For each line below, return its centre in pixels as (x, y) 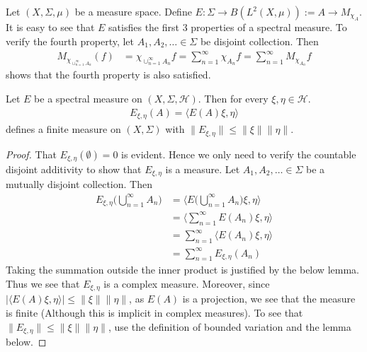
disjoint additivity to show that (74, 169)
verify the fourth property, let (70, 41)
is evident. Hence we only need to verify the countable (239, 154)
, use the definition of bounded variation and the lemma (230, 326)
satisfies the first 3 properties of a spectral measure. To (228, 27)
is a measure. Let (203, 169)
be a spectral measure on (88, 98)
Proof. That (31, 154)
